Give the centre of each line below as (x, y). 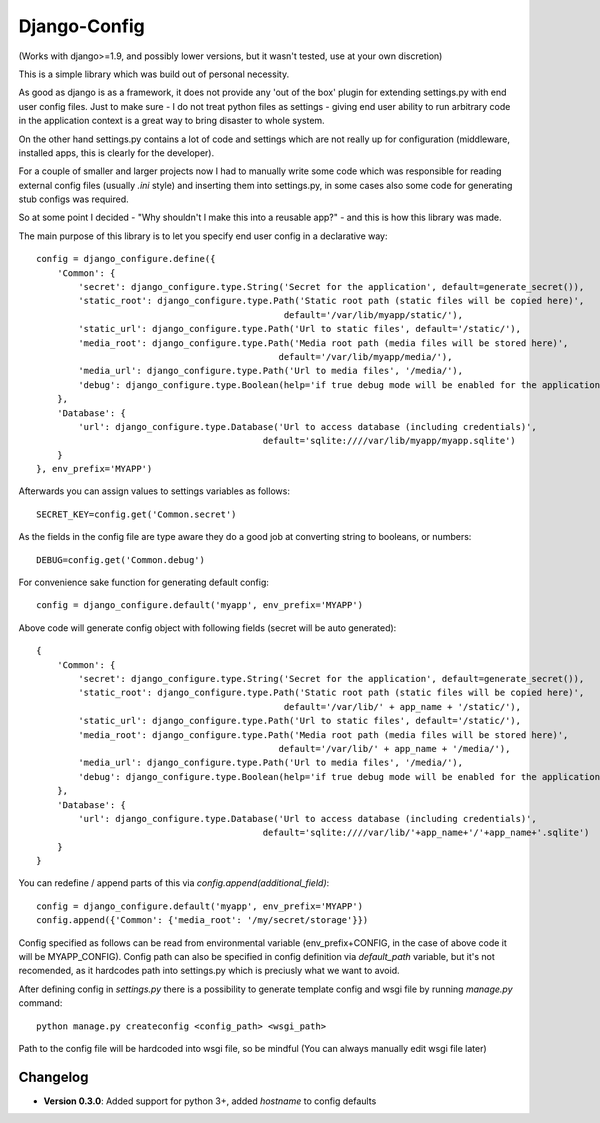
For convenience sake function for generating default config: (144, 582)
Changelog (53, 1076)
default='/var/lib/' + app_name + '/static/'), (402, 706)
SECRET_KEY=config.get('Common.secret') (136, 514)
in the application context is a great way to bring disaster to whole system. (171, 121)
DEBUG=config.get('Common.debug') (120, 559)
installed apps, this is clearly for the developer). (116, 152)
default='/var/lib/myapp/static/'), (373, 314)
